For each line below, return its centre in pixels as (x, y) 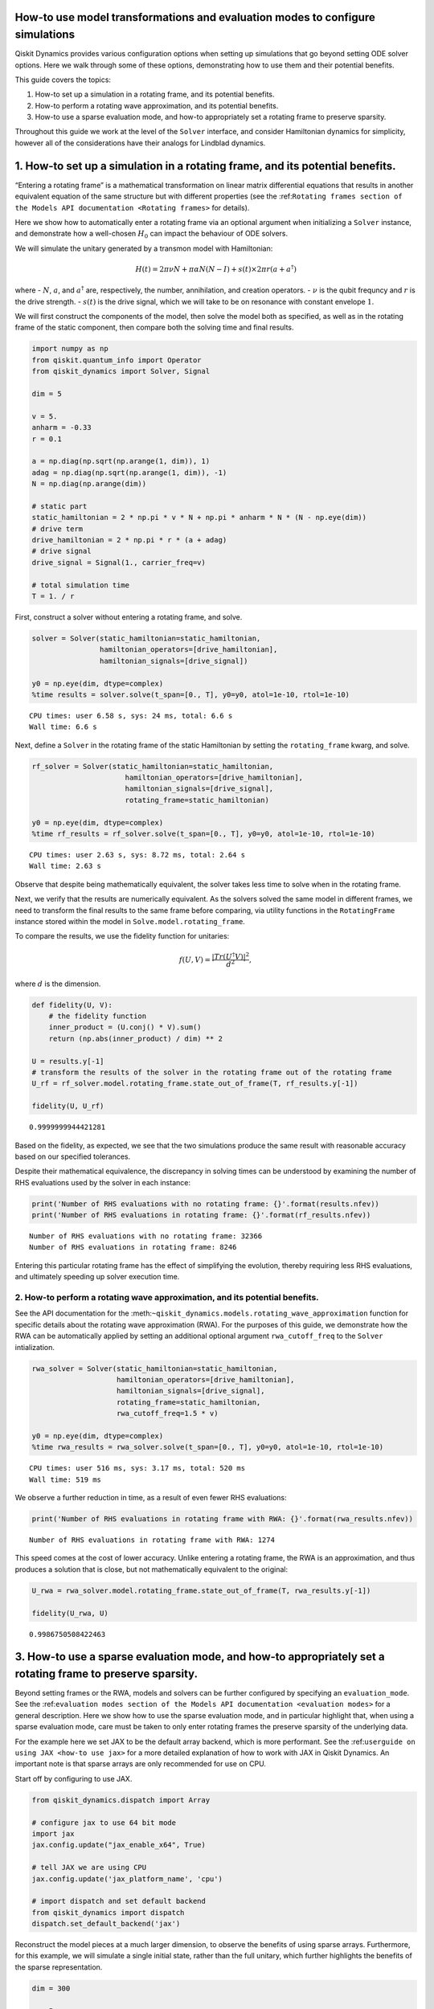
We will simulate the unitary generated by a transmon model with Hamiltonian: (144, 248)
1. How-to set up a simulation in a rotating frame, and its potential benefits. (206, 166)
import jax (53, 1833)
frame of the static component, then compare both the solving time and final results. (154, 327)
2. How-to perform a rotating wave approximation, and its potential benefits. (167, 1298)
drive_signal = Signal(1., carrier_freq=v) (119, 562)
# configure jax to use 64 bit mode (104, 1823)
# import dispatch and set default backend (119, 1901)
